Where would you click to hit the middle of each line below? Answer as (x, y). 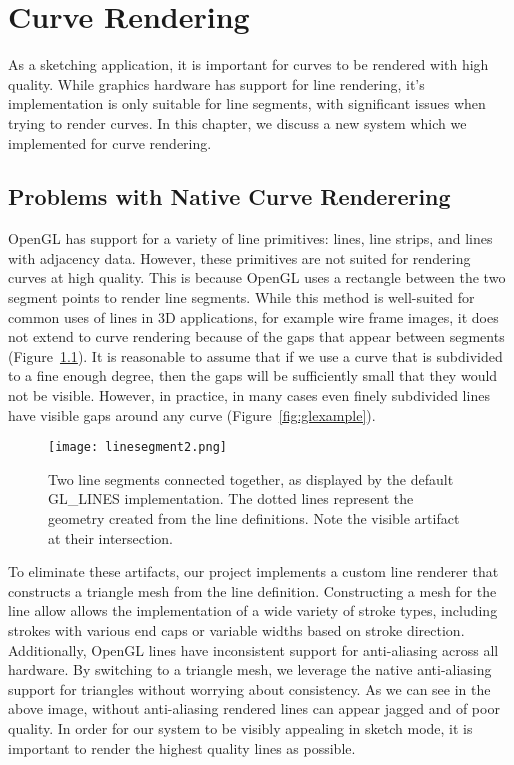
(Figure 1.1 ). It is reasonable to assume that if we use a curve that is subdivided (255, 355)
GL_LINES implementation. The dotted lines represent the (231, 498)
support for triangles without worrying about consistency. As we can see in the (249, 688)
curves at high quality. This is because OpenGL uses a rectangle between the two (257, 277)
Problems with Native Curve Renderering (229, 196)
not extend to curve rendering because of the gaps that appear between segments (256, 336)
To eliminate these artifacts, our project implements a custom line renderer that (253, 571)
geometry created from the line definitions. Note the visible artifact (254, 518)
